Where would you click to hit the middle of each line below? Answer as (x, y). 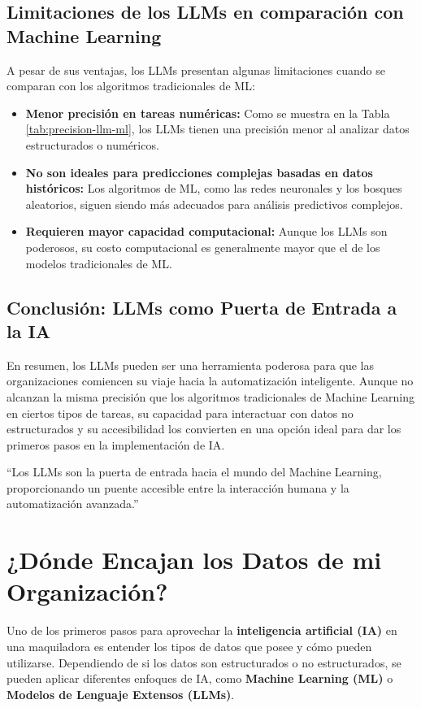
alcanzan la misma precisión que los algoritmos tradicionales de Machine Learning (210, 396)
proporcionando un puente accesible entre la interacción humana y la (178, 487)
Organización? (87, 591)
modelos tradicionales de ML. (99, 263)
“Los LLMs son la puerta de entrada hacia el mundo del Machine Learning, (194, 472)
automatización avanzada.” (73, 504)
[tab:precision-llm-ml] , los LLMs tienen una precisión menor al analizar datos (217, 129)
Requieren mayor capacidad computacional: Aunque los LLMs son (206, 231)
